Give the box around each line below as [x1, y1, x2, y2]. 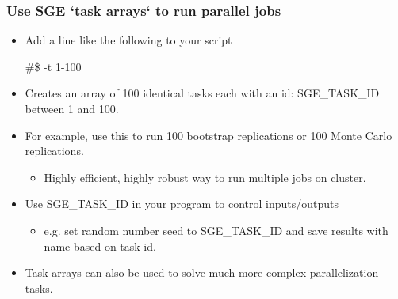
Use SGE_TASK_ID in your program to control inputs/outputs [25, 195, 339, 212]
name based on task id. [44, 237, 156, 254]
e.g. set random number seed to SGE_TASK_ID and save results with [44, 221, 388, 238]
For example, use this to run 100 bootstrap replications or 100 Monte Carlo [25, 127, 392, 143]
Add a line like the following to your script [25, 32, 232, 48]
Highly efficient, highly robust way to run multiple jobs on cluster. [44, 168, 366, 185]
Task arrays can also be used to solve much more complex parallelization [25, 264, 379, 281]
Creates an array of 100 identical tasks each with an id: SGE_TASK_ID [25, 85, 380, 101]
